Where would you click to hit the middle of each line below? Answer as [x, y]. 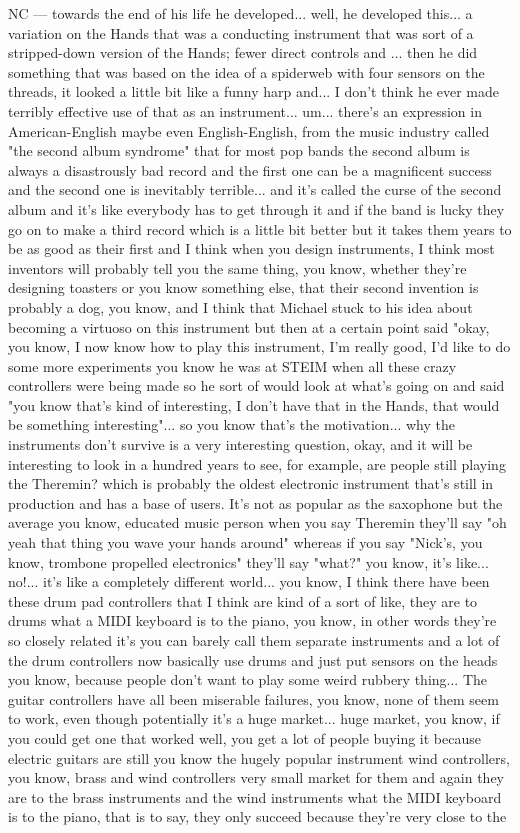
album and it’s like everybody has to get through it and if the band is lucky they [256, 208]
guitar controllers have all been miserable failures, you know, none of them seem [253, 698]
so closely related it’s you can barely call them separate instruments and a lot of [254, 640]
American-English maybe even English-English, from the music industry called [249, 130]
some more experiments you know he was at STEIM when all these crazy [232, 365]
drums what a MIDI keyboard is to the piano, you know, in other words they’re [252, 620]
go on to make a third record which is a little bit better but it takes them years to [260, 228]
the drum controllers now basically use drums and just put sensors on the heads [253, 659]
